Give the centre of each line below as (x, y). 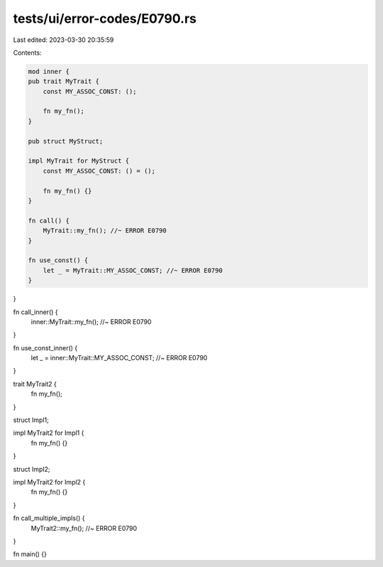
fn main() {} (30, 554)
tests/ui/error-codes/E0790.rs (105, 18)
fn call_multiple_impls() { (49, 518)
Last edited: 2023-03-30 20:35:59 (63, 40)
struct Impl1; (31, 420)
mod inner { (49, 71)
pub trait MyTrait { (63, 81)
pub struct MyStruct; (66, 141)
